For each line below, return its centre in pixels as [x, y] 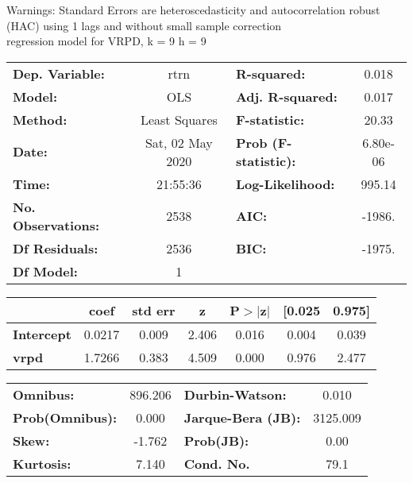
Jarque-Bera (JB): [242, 417]
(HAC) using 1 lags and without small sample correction [144, 25]
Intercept [42, 334]
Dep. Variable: [59, 73]
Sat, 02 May [179, 142]
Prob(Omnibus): [65, 417]
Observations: [56, 225]
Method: [40, 119]
